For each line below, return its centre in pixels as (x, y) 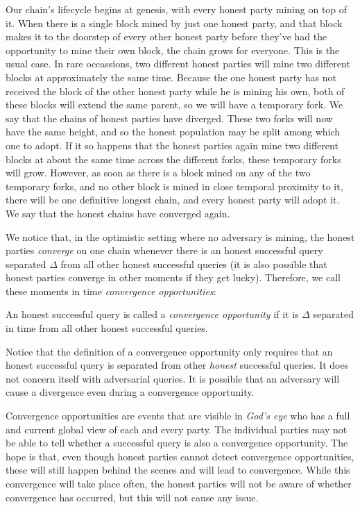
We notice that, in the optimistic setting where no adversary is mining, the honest (180, 236)
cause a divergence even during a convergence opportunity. (130, 392)
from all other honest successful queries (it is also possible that (194, 264)
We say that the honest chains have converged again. (118, 213)
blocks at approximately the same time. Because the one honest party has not (171, 77)
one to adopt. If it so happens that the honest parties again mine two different (172, 145)
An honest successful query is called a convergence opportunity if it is (152, 314)
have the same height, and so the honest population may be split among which (173, 132)
